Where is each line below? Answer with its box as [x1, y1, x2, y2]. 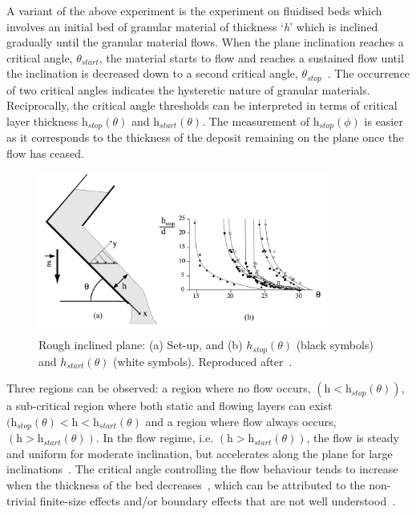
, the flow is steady [306, 429, 399, 446]
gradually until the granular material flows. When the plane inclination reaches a [6, 34, 404, 50]
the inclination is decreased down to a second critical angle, [6, 65, 298, 82]
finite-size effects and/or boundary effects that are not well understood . [39, 492, 396, 509]
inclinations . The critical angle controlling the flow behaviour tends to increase [6, 461, 398, 477]
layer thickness [6, 113, 79, 130]
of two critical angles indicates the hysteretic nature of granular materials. [6, 81, 370, 98]
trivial [6, 492, 37, 509]
